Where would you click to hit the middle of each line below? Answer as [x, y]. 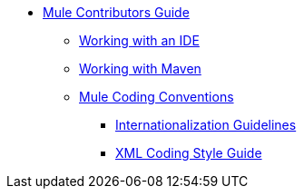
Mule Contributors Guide [116, 12]
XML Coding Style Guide [189, 153]
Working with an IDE [139, 40]
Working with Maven [140, 69]
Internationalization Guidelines [206, 125]
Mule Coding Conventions [157, 97]
